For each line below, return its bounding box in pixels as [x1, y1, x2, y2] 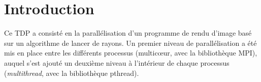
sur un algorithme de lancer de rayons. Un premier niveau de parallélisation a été [4, 37, 257, 48]
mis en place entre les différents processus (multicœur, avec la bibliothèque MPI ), [4, 47, 257, 58]
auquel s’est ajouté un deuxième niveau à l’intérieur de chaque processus [4, 57, 230, 68]
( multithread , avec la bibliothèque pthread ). [4, 67, 139, 78]
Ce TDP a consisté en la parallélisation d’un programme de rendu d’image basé [4, 28, 252, 38]
